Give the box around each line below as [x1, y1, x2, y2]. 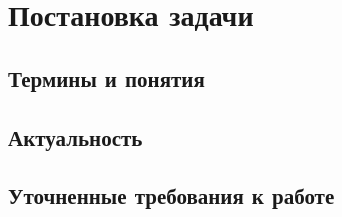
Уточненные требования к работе [8, 180, 335, 211]
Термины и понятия [8, 62, 205, 93]
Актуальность [8, 121, 143, 152]
